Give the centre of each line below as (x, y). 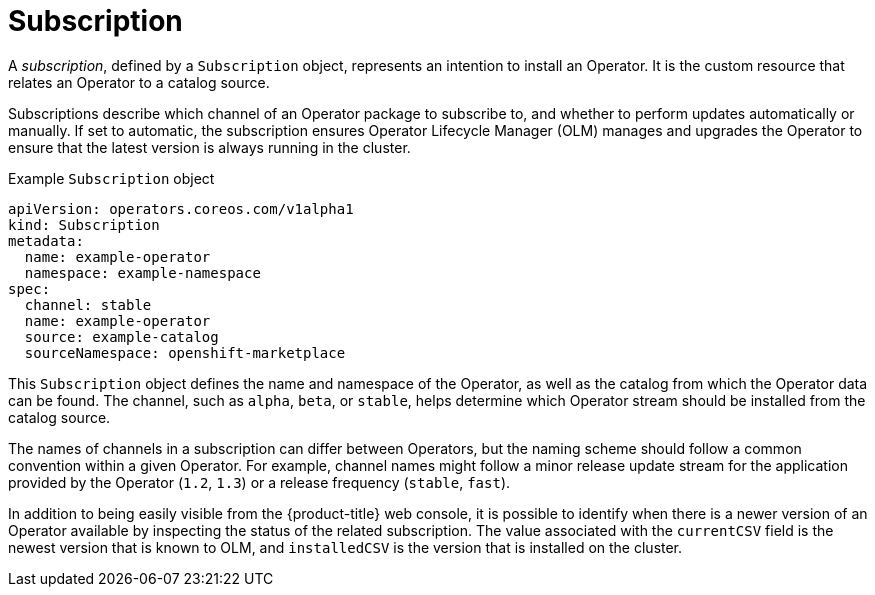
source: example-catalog (121, 336)
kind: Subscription (84, 224)
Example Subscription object (111, 178)
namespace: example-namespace (142, 272)
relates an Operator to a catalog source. (139, 82)
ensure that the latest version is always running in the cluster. (209, 147)
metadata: (46, 240)
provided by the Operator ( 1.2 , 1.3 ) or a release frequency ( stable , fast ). (259, 482)
